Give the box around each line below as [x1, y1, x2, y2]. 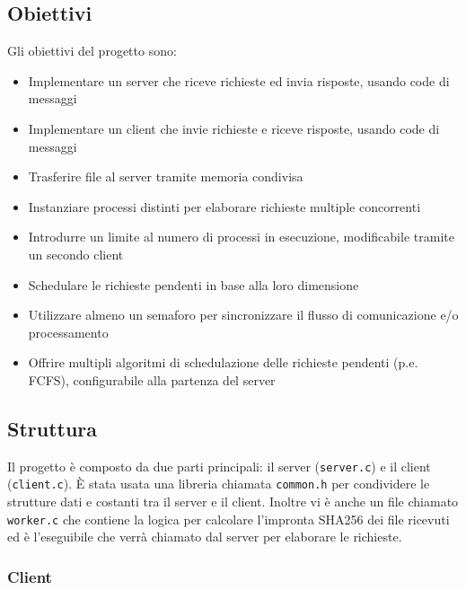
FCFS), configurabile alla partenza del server [28, 370, 276, 389]
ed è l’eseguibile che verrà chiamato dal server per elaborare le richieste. [7, 527, 402, 546]
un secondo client [28, 244, 124, 263]
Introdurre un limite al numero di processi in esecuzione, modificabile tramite [28, 227, 454, 246]
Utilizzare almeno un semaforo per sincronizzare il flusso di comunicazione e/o [28, 305, 459, 324]
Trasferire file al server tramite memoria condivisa [28, 167, 303, 186]
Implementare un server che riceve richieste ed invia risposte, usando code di [28, 71, 450, 90]
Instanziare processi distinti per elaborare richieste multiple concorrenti [28, 197, 421, 216]
